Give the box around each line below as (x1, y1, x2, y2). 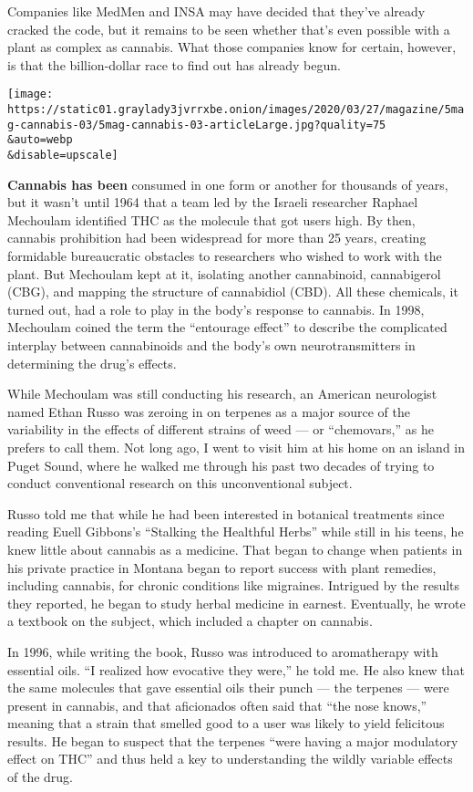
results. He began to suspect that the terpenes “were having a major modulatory (7, 731, 458, 750)
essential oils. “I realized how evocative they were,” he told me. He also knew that (7, 660, 465, 679)
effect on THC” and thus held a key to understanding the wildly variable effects (7, 749, 453, 768)
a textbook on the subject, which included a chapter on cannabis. (7, 611, 373, 630)
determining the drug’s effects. (7, 353, 177, 372)
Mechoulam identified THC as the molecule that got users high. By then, (7, 210, 416, 229)
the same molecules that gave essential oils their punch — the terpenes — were (7, 678, 449, 697)
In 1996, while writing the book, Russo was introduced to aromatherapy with (7, 641, 438, 661)
